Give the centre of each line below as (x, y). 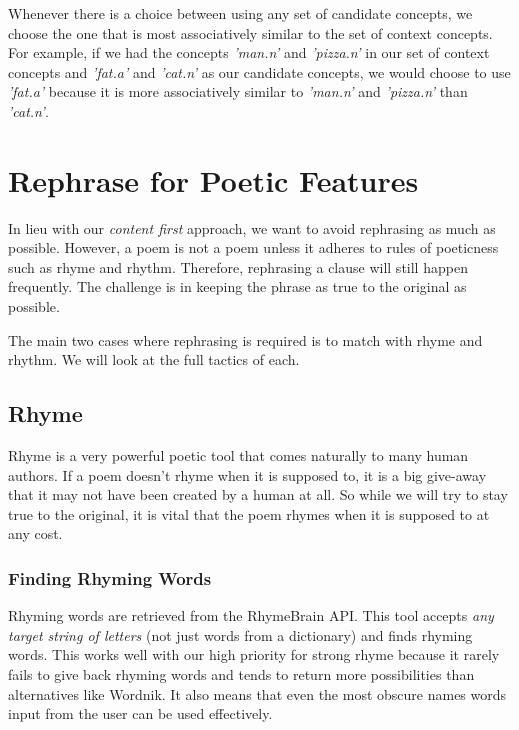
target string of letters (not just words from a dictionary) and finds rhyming (240, 634)
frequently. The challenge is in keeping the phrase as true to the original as (237, 286)
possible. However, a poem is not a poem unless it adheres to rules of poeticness (253, 247)
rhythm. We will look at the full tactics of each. (154, 359)
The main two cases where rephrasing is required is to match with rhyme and (245, 339)
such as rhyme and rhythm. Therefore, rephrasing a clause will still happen (238, 266)
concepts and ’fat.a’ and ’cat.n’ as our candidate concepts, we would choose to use (259, 71)
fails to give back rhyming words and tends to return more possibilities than (241, 674)
